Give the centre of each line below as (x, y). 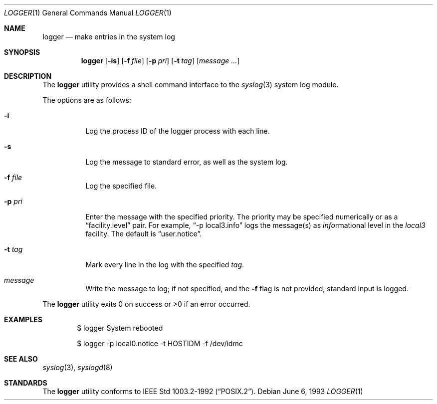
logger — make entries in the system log (109, 37)
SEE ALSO (21, 359)
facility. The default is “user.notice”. (144, 234)
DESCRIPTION (28, 76)
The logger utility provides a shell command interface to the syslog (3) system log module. (191, 85)
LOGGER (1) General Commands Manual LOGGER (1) (88, 13)
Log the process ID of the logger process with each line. (178, 131)
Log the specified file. (121, 186)
